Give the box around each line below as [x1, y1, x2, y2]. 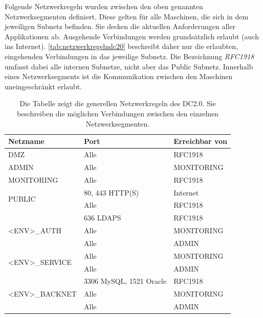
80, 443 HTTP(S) [83, 187, 139, 198]
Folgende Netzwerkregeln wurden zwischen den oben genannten [5, 1, 203, 11]
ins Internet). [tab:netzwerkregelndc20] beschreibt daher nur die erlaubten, [5, 41, 238, 52]
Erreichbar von [173, 136, 227, 146]
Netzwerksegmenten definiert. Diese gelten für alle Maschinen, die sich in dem [5, 11, 249, 21]
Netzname [8, 136, 45, 146]
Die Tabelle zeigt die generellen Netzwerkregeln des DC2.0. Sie [19, 98, 216, 109]
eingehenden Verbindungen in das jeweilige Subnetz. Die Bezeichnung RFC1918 [5, 51, 254, 61]
